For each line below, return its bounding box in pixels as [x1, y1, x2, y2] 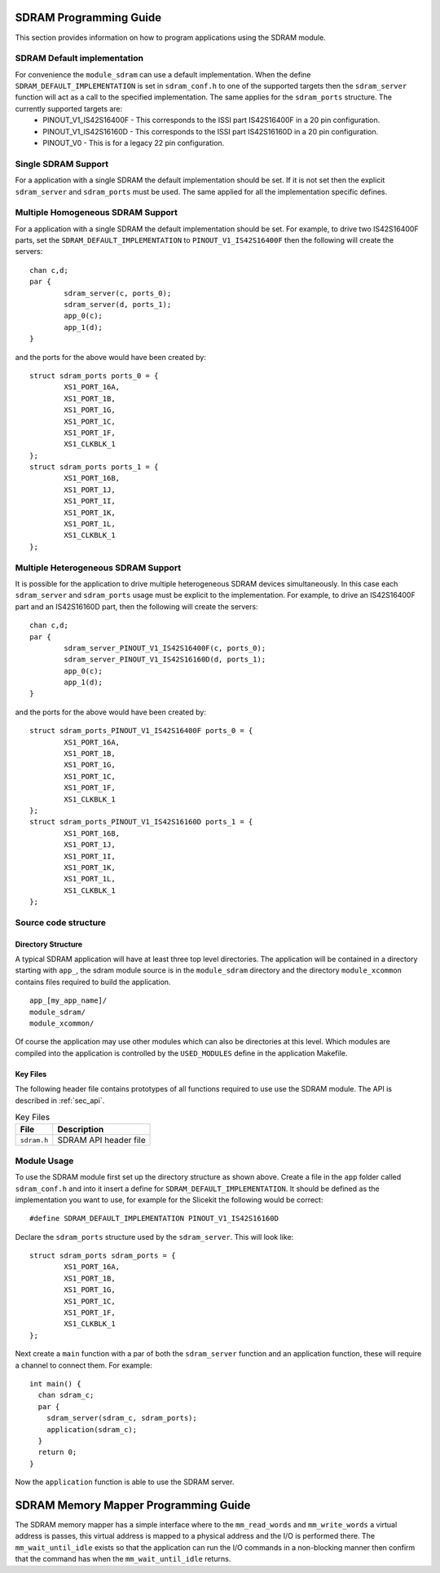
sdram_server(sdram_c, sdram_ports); [46, 1413, 197, 1423]
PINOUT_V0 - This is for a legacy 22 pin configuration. [42, 138, 225, 147]
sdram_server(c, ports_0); [64, 288, 172, 297]
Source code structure [15, 916, 106, 928]
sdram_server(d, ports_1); [64, 300, 172, 310]
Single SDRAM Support [15, 158, 109, 169]
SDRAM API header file [57, 1135, 146, 1146]
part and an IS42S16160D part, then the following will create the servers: [15, 601, 258, 611]
